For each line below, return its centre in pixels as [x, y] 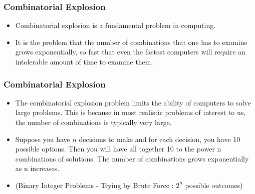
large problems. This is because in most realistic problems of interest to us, [131, 112]
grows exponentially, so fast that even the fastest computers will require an [130, 52]
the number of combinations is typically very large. [93, 122]
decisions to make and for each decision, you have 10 [160, 139]
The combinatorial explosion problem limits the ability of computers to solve [133, 102]
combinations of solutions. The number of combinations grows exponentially [132, 158]
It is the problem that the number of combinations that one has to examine [131, 42]
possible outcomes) [214, 185]
